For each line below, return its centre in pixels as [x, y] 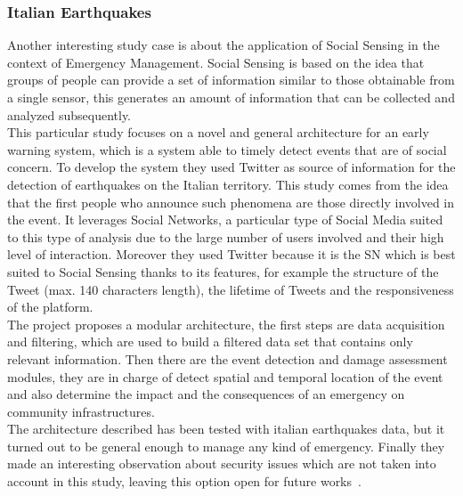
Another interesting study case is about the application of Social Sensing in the [223, 45]
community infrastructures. [81, 411]
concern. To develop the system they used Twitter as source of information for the [231, 167]
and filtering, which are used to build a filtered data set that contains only [210, 342]
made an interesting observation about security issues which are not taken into [222, 463]
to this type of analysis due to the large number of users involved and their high [226, 236]
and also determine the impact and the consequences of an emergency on [206, 394]
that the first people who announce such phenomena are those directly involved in [231, 202]
